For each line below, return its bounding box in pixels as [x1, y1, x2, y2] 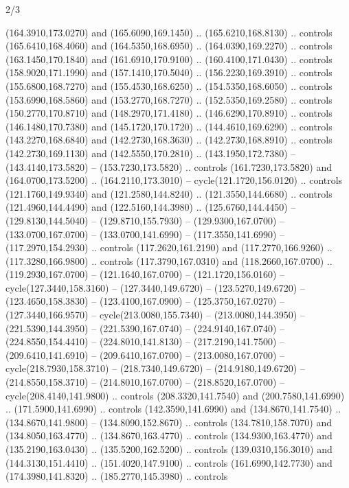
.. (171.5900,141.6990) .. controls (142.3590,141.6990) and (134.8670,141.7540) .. [5, 402, 341, 416]
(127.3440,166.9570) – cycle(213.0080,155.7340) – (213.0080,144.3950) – [5, 307, 305, 322]
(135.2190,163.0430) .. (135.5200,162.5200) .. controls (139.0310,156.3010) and [5, 442, 333, 456]
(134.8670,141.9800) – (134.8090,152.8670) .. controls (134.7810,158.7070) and [5, 415, 332, 429]
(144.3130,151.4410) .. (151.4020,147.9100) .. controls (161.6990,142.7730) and [5, 455, 333, 469]
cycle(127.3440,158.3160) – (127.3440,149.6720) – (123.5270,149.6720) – [5, 280, 305, 294]
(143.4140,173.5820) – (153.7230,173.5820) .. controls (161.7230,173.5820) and [5, 159, 332, 174]
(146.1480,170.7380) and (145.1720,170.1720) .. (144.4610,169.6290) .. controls [5, 119, 333, 133]
